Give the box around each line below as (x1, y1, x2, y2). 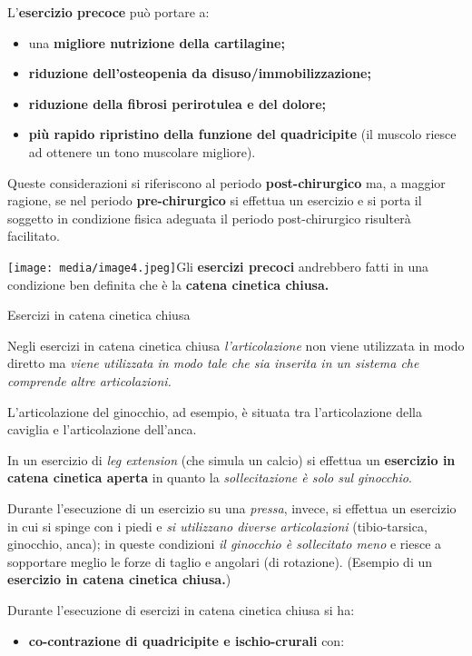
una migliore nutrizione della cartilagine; (28, 33, 285, 52)
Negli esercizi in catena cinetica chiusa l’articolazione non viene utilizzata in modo (7, 335, 465, 354)
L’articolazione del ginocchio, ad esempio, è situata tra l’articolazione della (7, 402, 423, 421)
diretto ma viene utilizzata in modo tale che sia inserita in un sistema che (7, 353, 419, 373)
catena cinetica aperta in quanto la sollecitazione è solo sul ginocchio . (7, 468, 412, 487)
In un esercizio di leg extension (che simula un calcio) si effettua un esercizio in (7, 450, 456, 469)
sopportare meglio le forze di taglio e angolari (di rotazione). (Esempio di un (7, 552, 433, 571)
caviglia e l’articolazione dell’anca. (7, 420, 197, 439)
